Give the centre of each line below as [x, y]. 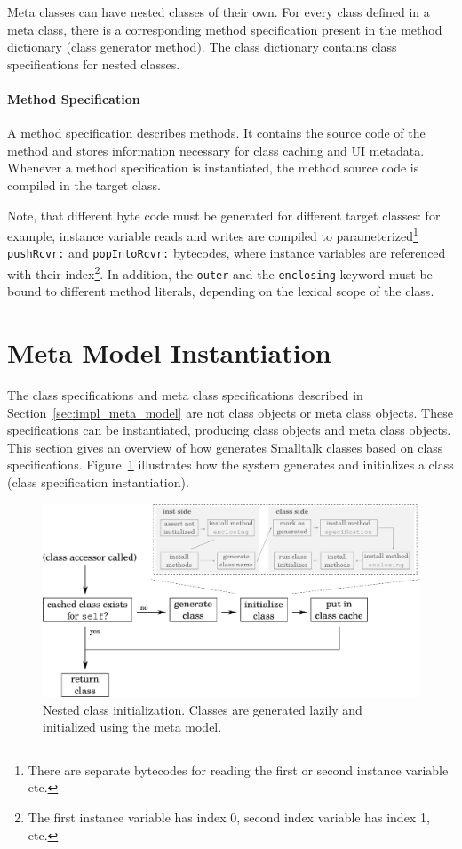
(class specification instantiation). [98, 482]
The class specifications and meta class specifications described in [185, 395]
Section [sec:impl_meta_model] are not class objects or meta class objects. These [230, 412]
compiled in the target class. [84, 184]
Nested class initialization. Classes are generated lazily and [203, 709]
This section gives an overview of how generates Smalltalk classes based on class [225, 447]
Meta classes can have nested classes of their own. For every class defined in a [219, 12]
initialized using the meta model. [132, 727]
